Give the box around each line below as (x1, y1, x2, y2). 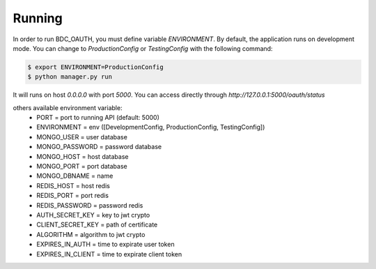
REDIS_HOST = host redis (36, 181, 111, 190)
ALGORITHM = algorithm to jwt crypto (36, 230, 146, 238)
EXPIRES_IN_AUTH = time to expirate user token (36, 240, 175, 249)
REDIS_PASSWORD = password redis (36, 201, 143, 209)
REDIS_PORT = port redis (36, 192, 109, 200)
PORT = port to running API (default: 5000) (36, 114, 159, 122)
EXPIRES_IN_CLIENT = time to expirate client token (36, 249, 182, 258)
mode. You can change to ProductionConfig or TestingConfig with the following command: (13, 44, 273, 52)
